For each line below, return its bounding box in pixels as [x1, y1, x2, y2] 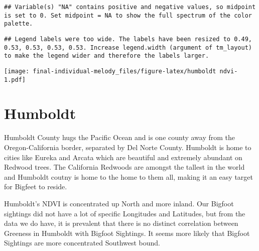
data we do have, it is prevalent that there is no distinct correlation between [4, 218, 238, 228]
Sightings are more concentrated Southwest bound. [4, 237, 161, 248]
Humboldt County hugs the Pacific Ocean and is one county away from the [4, 132, 235, 143]
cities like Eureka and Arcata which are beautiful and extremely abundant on [4, 152, 242, 162]
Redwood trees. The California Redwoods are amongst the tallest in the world [4, 162, 245, 172]
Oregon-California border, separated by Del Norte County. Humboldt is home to [4, 142, 251, 152]
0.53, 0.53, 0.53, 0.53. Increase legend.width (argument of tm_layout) [4, 44, 252, 51]
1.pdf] [4, 76, 26, 83]
